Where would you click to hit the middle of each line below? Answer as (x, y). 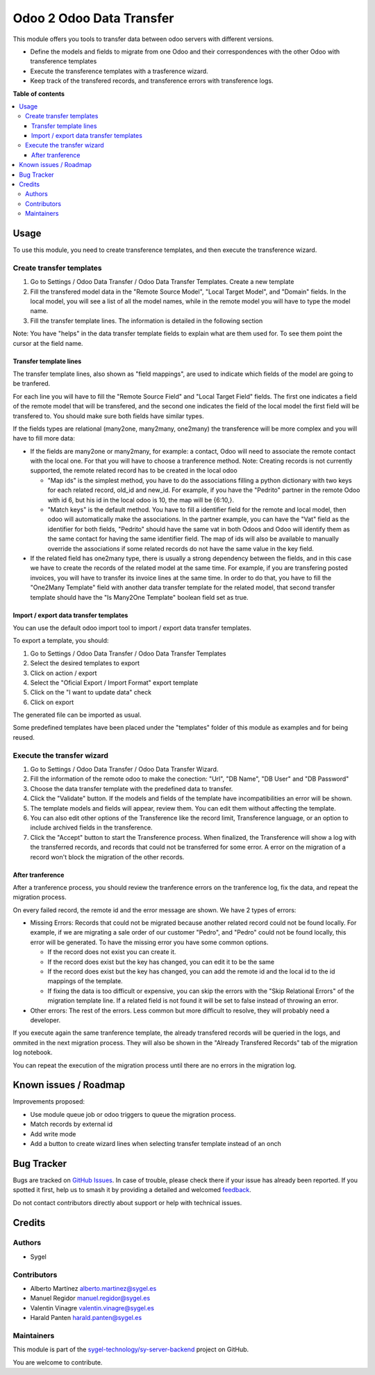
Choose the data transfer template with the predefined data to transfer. (132, 788)
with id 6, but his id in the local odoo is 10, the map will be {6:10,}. (141, 500)
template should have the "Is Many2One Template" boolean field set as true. (140, 597)
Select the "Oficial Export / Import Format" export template (114, 683)
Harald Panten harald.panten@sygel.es (86, 1318)
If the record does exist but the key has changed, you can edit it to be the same (161, 962)
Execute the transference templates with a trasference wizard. (119, 71)
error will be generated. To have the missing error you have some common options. (149, 942)
